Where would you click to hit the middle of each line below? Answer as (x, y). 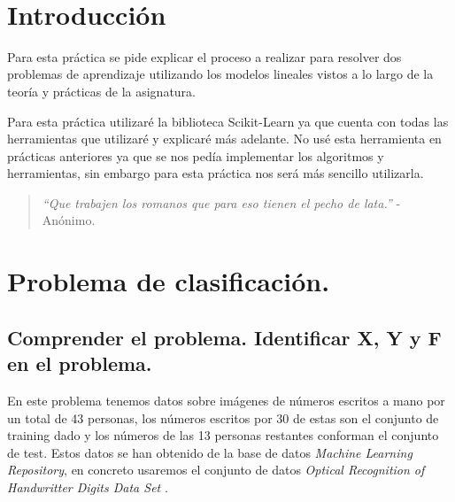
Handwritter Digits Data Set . (88, 487)
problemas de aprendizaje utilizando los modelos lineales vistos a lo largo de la (220, 74)
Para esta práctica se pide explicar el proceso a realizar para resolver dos (204, 56)
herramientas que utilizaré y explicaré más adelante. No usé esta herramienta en (224, 139)
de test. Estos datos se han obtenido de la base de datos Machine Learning (210, 452)
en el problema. (80, 363)
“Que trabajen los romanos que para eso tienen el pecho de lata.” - (221, 202)
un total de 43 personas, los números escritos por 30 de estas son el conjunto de (223, 417)
